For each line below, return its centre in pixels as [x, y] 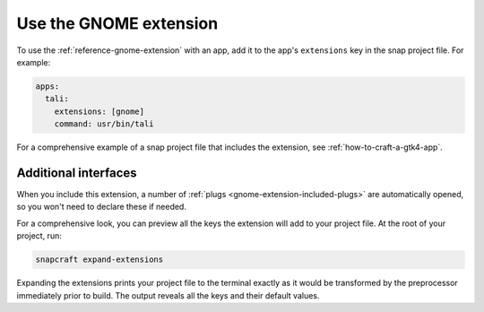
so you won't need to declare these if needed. [102, 207]
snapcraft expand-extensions [99, 260]
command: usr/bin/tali [104, 124]
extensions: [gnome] [99, 111]
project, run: [39, 236]
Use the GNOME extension [117, 23]
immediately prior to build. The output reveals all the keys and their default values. [168, 295]
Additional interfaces [77, 173]
